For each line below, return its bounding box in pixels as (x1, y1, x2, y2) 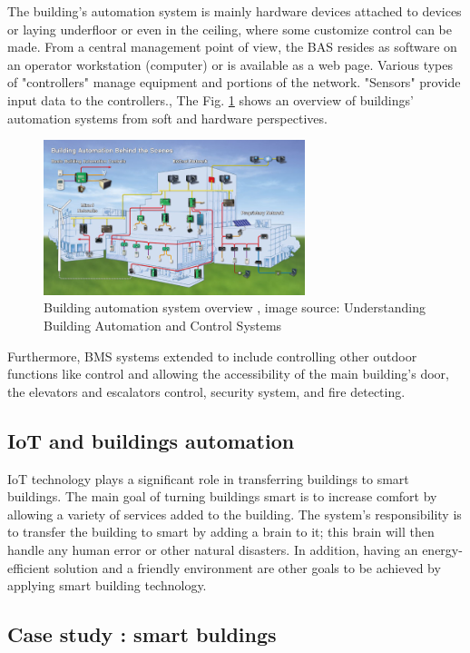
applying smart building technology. (7, 576, 207, 595)
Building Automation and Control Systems (44, 316, 282, 335)
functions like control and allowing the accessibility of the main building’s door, (7, 364, 449, 383)
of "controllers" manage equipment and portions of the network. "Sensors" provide (7, 73, 461, 92)
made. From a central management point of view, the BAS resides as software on (7, 37, 457, 56)
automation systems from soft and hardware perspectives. (7, 108, 328, 127)
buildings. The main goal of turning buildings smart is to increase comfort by (7, 487, 437, 506)
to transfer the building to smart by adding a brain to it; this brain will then (7, 522, 435, 541)
